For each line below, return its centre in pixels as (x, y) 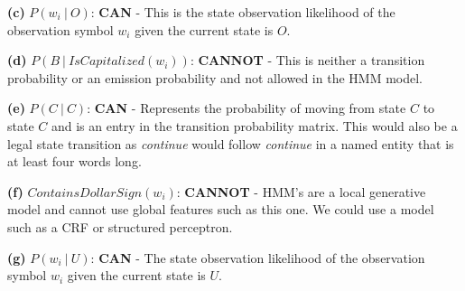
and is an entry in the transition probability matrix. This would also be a (254, 125)
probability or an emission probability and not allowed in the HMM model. (215, 77)
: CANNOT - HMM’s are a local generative (301, 191)
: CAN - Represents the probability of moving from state (246, 108)
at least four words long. (74, 161)
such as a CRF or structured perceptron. (120, 226)
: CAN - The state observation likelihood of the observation (258, 257)
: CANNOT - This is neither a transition (307, 60)
